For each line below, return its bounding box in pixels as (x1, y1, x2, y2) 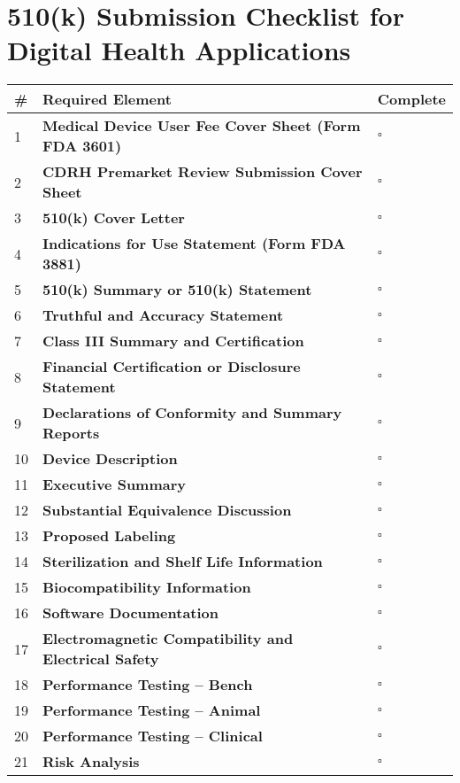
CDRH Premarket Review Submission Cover (42, 161, 363, 182)
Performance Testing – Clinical (42, 725, 263, 747)
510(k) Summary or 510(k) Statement (42, 279, 312, 300)
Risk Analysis (42, 751, 140, 772)
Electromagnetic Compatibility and (42, 628, 294, 649)
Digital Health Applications (7, 32, 351, 68)
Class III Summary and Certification (42, 330, 304, 352)
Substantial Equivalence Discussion (42, 500, 292, 521)
